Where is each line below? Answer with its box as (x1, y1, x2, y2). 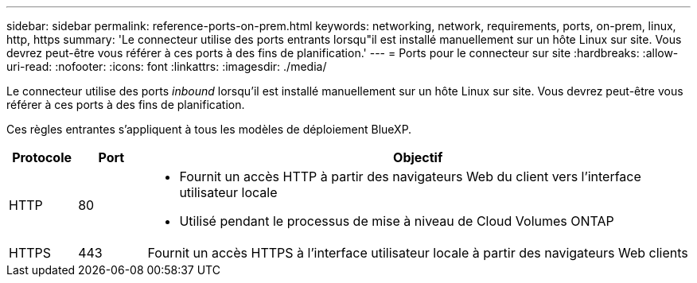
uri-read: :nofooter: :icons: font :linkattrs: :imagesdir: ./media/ (6, 60, 327, 73)
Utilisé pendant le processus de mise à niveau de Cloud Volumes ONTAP (179, 213, 614, 229)
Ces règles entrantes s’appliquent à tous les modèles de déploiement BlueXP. (6, 122, 412, 136)
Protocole (12, 149, 72, 165)
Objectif (393, 149, 443, 165)
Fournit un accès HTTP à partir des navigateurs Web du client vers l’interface (179, 169, 641, 184)
